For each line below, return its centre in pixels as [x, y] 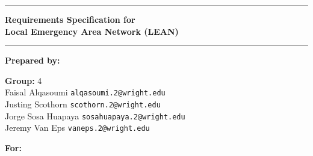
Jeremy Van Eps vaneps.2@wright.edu [77, 127]
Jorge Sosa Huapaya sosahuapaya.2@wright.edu [95, 115]
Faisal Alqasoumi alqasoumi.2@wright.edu [85, 92]
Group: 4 [23, 80]
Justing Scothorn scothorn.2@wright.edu [83, 104]
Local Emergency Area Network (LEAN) [92, 31]
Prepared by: [33, 60]
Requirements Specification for [70, 19]
